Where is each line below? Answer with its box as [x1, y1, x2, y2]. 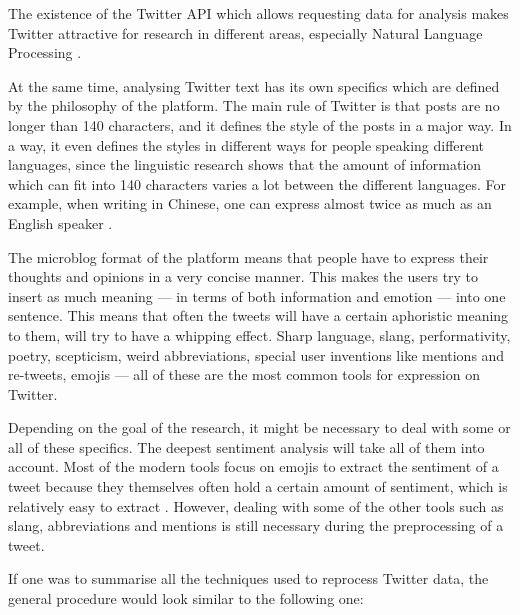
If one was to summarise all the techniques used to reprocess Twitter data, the [8, 568, 489, 589]
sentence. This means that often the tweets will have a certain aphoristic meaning [8, 305, 509, 326]
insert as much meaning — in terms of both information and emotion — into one [8, 285, 506, 306]
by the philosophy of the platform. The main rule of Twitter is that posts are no [8, 95, 500, 116]
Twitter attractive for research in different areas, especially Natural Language [8, 22, 483, 43]
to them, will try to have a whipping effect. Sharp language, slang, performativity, [8, 324, 511, 345]
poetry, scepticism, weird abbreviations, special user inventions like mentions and [8, 344, 505, 365]
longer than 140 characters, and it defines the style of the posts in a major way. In [8, 114, 512, 135]
